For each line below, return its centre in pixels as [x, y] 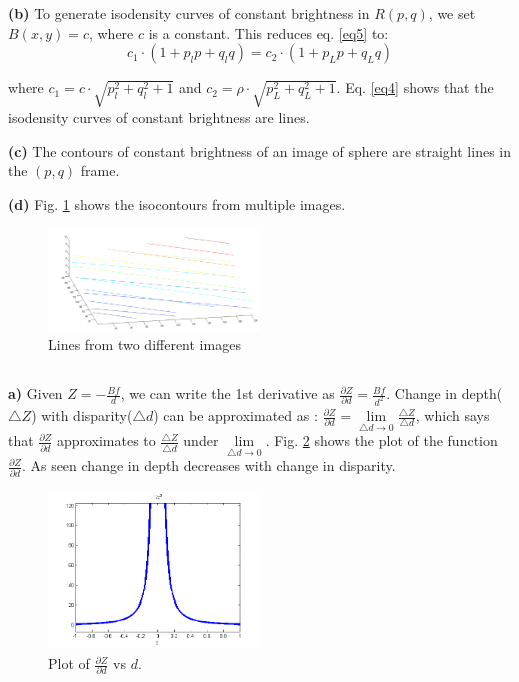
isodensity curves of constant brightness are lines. [159, 116]
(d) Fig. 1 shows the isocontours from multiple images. [177, 203]
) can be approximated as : [235, 415]
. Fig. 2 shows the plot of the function [381, 440]
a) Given [35, 393]
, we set [452, 13]
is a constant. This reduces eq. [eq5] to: [268, 32]
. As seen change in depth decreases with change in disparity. [208, 465]
